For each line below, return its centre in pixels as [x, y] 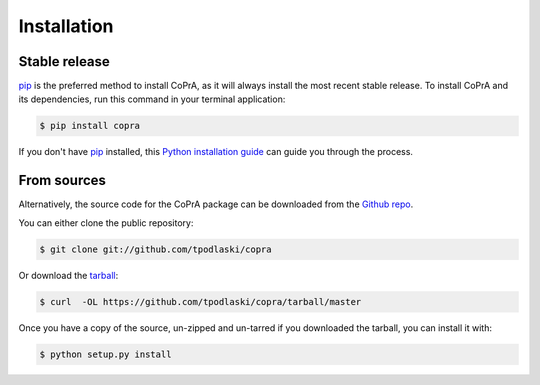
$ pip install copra [89, 126]
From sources [62, 180]
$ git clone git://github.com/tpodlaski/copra [155, 249]
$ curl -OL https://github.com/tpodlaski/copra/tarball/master [200, 301]
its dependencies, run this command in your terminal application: [152, 99]
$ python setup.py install [105, 354]
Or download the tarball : [68, 275]
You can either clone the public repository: [106, 222]
